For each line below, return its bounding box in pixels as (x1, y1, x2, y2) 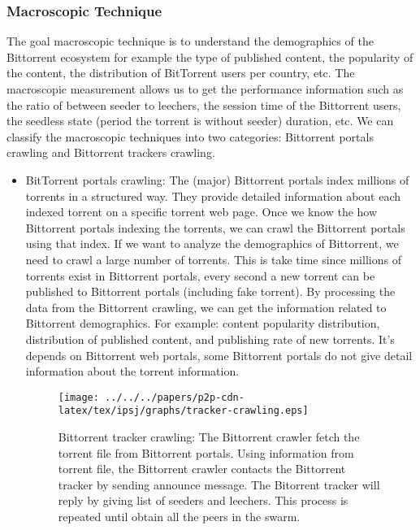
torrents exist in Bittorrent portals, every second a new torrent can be (25, 267, 375, 284)
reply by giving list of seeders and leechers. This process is (58, 492, 349, 509)
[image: (58, 391, 99, 403)
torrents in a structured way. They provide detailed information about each (25, 187, 401, 204)
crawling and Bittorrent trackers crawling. (6, 144, 215, 161)
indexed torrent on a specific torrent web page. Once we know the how (25, 203, 378, 220)
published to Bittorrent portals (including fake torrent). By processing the (25, 283, 396, 300)
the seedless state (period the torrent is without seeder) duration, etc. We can (6, 112, 394, 129)
